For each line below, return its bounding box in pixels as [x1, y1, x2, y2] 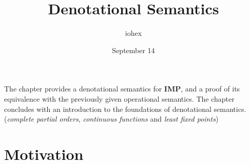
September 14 [112, 44, 155, 55]
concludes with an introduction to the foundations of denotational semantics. [4, 103, 246, 114]
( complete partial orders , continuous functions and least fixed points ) [4, 113, 219, 124]
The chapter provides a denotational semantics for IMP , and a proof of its [4, 83, 240, 94]
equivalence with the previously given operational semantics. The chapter [4, 93, 235, 104]
